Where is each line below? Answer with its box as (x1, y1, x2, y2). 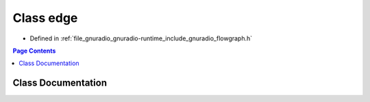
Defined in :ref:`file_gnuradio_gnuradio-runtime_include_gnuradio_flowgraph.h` (29, 34, 253, 42)
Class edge (12, 10, 78, 25)
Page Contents (12, 47, 56, 55)
